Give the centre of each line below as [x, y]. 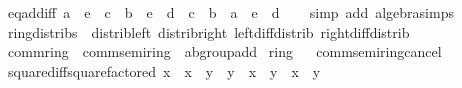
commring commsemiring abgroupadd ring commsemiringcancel [224, 51]
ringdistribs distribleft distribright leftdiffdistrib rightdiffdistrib [208, 31]
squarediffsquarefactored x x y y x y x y [164, 70]
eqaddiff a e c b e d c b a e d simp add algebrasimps [230, 12]
